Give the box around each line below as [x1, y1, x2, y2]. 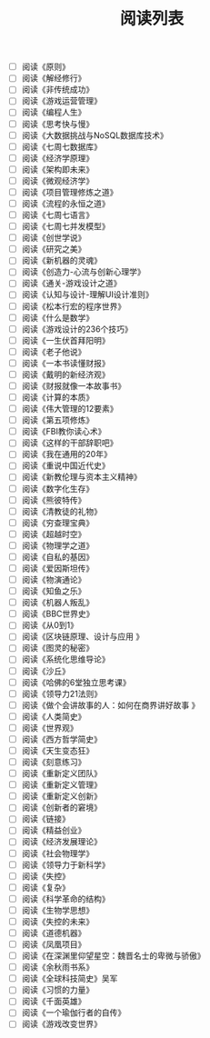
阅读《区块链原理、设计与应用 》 [21, 631, 145, 642]
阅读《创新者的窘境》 [21, 802, 102, 813]
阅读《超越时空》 [21, 528, 86, 539]
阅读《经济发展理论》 [21, 836, 102, 847]
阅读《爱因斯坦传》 [21, 563, 95, 574]
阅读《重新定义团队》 [21, 768, 102, 779]
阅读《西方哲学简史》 [21, 734, 102, 744]
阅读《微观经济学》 [21, 175, 95, 186]
